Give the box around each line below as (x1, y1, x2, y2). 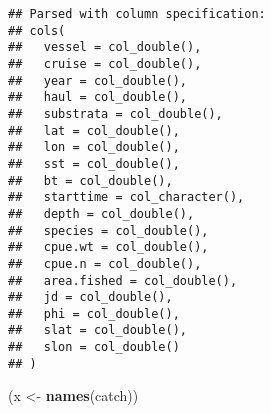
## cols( (8, 23, 66, 38)
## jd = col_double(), (8, 290, 173, 305)
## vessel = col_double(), (8, 40, 202, 55)
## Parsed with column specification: (8, 7, 266, 21)
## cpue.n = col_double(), (8, 256, 202, 271)
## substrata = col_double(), (8, 106, 223, 121)
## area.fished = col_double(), (8, 273, 238, 288)
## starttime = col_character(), (8, 190, 245, 205)
